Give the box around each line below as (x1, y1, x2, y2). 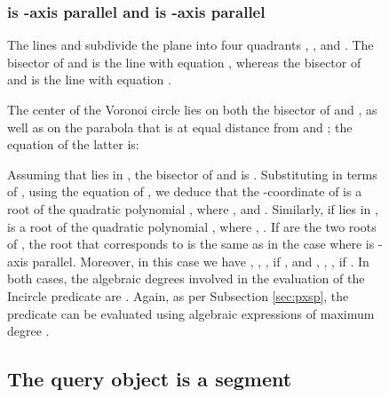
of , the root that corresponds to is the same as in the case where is (7, 234, 375, 253)
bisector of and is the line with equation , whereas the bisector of (7, 52, 361, 71)
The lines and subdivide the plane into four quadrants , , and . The (7, 36, 374, 54)
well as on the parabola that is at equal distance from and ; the (7, 117, 353, 136)
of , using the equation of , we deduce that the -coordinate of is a (7, 182, 362, 201)
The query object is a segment (7, 365, 292, 393)
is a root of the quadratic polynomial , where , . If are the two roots (7, 217, 377, 235)
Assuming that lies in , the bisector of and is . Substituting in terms (7, 164, 377, 183)
